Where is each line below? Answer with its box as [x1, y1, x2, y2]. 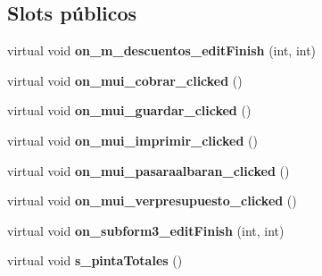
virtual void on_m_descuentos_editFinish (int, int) [7, 41, 317, 60]
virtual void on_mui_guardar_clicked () [7, 101, 252, 120]
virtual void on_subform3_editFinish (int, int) [7, 221, 285, 239]
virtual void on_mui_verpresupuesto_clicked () [7, 191, 297, 210]
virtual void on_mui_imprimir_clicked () [7, 130, 258, 149]
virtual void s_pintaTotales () [7, 251, 183, 270]
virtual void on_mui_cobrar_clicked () [7, 71, 243, 89]
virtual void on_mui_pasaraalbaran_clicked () [7, 161, 290, 180]
